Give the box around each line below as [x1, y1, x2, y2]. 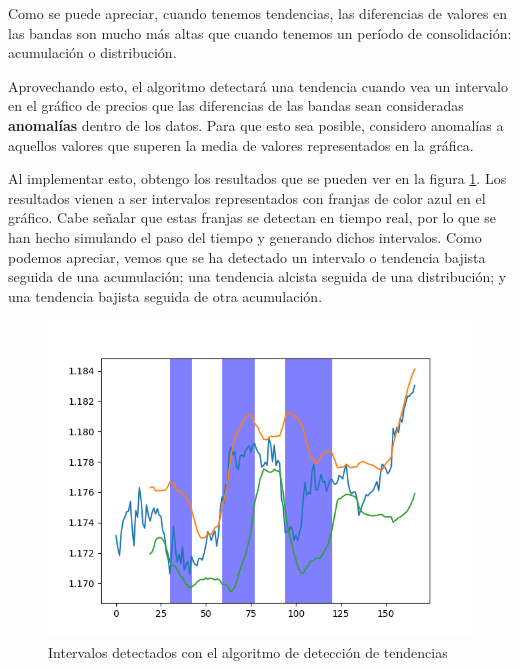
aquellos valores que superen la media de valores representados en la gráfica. [8, 134, 474, 155]
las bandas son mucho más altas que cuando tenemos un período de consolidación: [8, 22, 512, 43]
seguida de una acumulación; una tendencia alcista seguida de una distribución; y [8, 266, 507, 287]
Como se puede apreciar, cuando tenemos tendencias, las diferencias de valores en [8, 3, 508, 23]
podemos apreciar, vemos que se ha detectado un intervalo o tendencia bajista [8, 246, 486, 267]
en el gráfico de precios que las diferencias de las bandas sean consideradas [8, 95, 464, 116]
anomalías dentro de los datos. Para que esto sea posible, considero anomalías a [8, 114, 504, 135]
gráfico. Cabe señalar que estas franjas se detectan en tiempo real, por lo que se [8, 207, 496, 228]
